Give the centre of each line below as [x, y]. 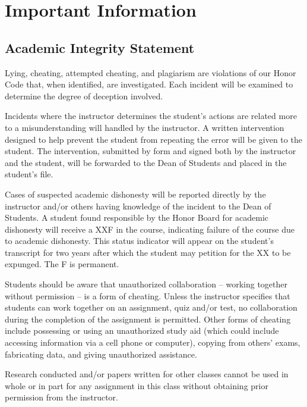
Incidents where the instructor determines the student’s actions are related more [151, 116]
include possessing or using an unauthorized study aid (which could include [142, 331]
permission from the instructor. [61, 397]
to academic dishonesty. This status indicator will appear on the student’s [139, 241]
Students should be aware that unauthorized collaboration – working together [146, 284]
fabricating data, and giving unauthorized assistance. [101, 354]
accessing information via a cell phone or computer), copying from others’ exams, [153, 342]
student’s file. [29, 174]
